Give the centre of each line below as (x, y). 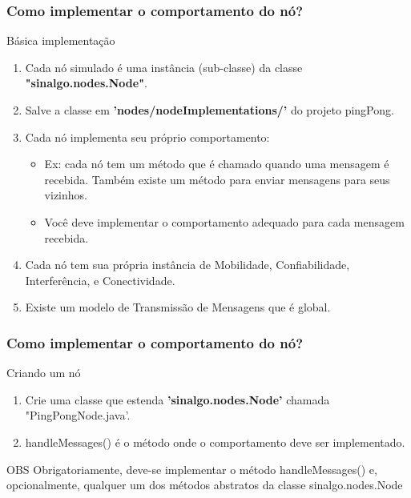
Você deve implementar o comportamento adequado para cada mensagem (224, 221)
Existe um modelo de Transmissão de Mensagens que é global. (178, 307)
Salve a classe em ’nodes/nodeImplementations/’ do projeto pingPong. (210, 110)
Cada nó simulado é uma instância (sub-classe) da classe (164, 67)
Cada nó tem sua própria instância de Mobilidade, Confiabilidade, (187, 265)
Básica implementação (61, 40)
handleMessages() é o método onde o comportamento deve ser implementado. (215, 442)
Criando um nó (44, 373)
